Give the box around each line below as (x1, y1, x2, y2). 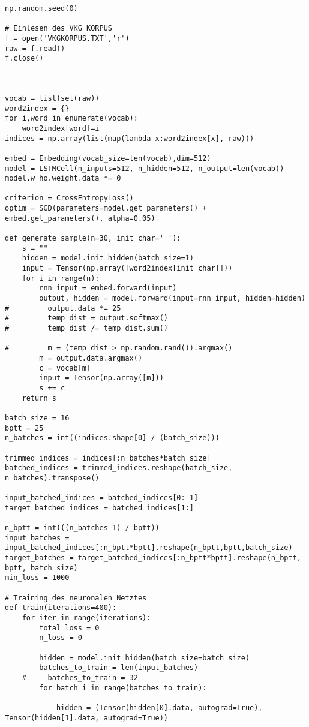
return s (22, 393, 56, 402)
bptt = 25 (5, 423, 44, 432)
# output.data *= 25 (5, 304, 121, 313)
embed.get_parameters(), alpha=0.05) (5, 214, 155, 223)
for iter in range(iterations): (22, 614, 151, 623)
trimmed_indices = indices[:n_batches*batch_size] (5, 453, 211, 462)
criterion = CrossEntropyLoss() (5, 194, 134, 203)
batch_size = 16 (5, 413, 70, 422)
